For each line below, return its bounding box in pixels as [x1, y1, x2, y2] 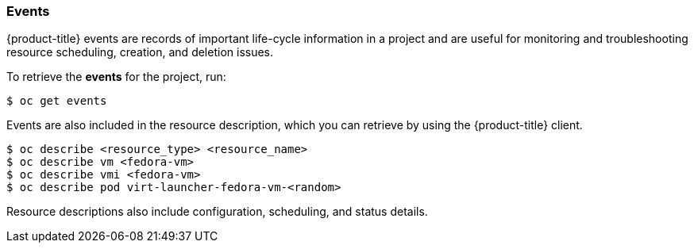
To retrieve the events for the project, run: [6, 70, 226, 84]
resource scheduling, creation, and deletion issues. [6, 45, 274, 59]
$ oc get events [6, 94, 107, 108]
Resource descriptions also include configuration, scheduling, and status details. [6, 205, 428, 219]
